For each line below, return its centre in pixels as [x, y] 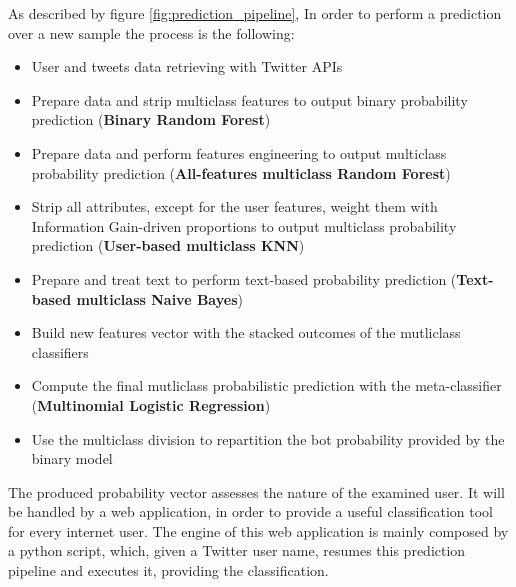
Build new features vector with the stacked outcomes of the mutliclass [246, 332]
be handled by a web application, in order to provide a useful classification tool [250, 511]
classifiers [60, 351]
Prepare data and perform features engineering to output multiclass [239, 152]
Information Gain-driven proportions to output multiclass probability [244, 225]
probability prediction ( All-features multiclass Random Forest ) [241, 172]
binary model [72, 458]
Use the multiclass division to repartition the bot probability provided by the [268, 438]
